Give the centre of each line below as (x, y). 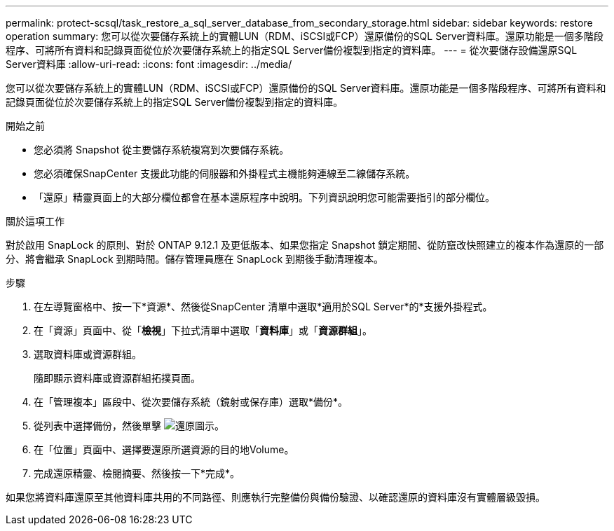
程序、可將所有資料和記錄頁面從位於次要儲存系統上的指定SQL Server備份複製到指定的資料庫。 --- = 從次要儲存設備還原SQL (292, 50)
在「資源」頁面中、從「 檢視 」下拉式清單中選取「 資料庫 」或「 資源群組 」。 (203, 330)
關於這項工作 (35, 221)
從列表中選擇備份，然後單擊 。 (129, 426)
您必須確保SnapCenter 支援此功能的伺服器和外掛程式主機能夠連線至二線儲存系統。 (225, 173)
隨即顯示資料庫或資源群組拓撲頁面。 (117, 378)
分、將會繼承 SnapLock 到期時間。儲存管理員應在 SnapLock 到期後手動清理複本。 (195, 259)
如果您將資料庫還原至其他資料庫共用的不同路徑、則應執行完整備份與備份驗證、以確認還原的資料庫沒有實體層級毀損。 (275, 497)
